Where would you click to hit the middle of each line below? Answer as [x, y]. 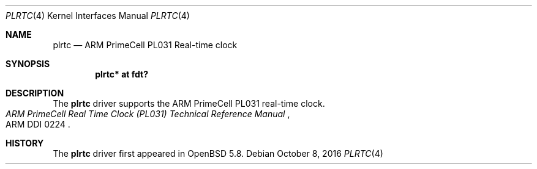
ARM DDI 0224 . [38, 124]
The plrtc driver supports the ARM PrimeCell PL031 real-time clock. [189, 103]
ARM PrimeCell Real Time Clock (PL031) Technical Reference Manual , [148, 114]
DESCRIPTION [35, 93]
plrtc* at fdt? [122, 74]
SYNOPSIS [28, 64]
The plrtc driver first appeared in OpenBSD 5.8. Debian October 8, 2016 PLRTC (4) [218, 153]
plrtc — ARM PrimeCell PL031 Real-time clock [145, 45]
